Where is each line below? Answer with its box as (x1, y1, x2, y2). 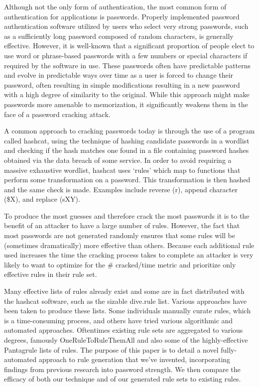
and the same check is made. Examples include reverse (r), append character (4, 184, 238, 194)
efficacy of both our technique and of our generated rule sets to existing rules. (4, 374, 241, 384)
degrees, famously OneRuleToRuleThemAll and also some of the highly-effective (4, 335, 248, 345)
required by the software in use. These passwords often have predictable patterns (4, 60, 251, 70)
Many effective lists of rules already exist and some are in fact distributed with (4, 286, 245, 296)
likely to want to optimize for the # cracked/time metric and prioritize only (4, 259, 236, 269)
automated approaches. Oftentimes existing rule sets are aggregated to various (4, 325, 243, 335)
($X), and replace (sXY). (4, 194, 80, 204)
